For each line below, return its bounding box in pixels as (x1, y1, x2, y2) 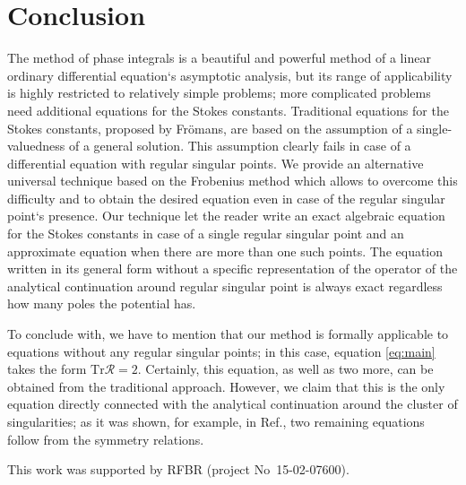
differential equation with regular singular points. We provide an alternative (7, 153, 424, 172)
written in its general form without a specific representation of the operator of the (7, 259, 458, 278)
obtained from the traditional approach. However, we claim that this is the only (7, 377, 445, 395)
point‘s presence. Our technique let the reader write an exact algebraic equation (7, 206, 445, 225)
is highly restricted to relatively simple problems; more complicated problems (7, 83, 431, 102)
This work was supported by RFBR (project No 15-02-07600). (7, 460, 349, 479)
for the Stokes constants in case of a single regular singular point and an (7, 224, 404, 243)
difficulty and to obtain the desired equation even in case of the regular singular (7, 188, 445, 207)
